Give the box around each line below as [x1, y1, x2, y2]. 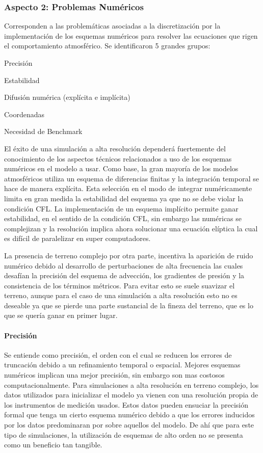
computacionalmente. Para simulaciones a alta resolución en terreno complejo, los [4, 379, 259, 390]
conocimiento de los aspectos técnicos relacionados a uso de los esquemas [4, 153, 232, 164]
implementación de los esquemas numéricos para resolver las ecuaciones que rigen [4, 30, 258, 41]
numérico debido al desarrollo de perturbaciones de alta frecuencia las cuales [4, 260, 243, 271]
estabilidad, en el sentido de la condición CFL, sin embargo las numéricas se [4, 213, 242, 224]
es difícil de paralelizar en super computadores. [4, 233, 151, 244]
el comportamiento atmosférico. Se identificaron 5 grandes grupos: [4, 40, 211, 51]
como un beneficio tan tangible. [4, 439, 102, 450]
